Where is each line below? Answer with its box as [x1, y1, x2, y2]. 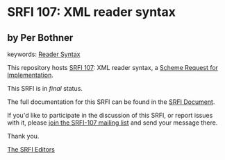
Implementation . [7, 71, 54, 79]
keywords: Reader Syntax [7, 50, 81, 58]
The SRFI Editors [7, 145, 56, 153]
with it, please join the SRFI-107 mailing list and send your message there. [7, 118, 218, 127]
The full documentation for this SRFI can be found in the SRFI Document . [7, 98, 215, 106]
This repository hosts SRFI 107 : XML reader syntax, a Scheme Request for [7, 64, 219, 71]
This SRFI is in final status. [7, 85, 83, 92]
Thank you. [7, 132, 40, 140]
